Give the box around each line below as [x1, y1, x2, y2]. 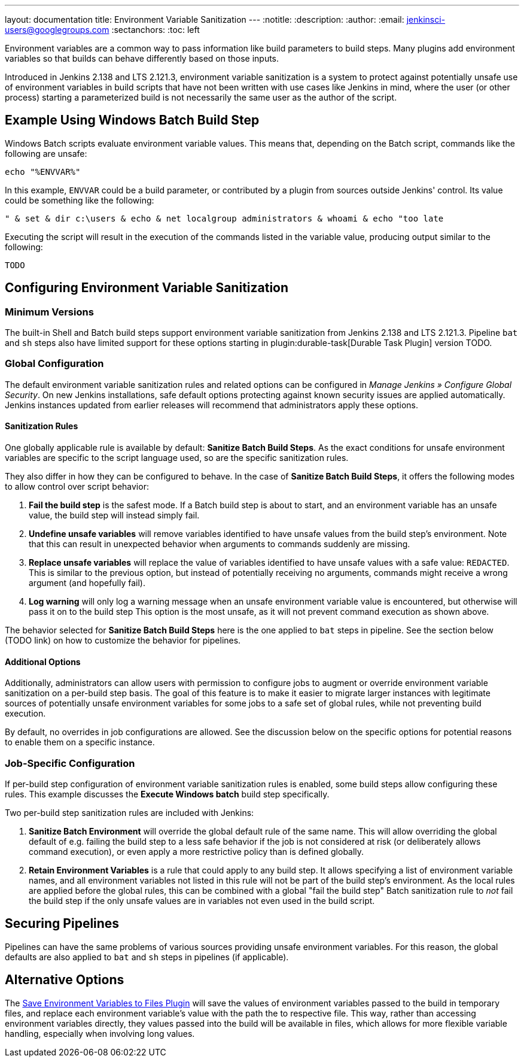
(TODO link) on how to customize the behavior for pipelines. [5, 635, 241, 646]
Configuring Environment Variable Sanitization [5, 280, 289, 296]
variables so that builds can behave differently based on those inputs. [5, 53, 279, 63]
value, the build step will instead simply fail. [29, 510, 200, 521]
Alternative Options [5, 972, 124, 988]
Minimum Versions [5, 305, 94, 318]
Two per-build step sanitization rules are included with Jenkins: [5, 808, 254, 818]
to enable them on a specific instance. [5, 737, 155, 748]
